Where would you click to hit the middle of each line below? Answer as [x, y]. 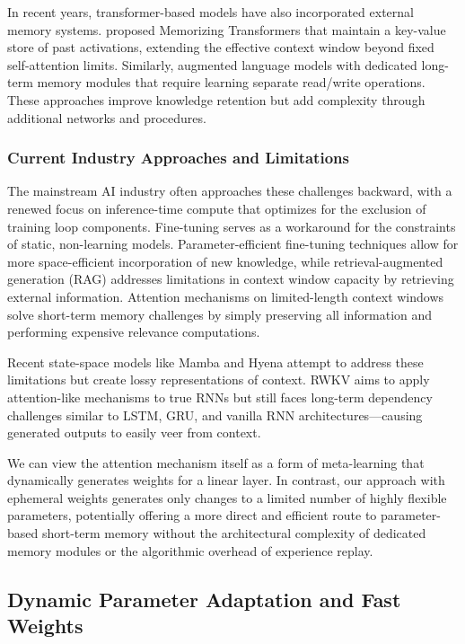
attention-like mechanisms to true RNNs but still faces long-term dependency [220, 397]
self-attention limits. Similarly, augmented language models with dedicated [212, 64]
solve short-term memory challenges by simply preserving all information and [220, 314]
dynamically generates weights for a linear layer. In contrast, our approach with [226, 480]
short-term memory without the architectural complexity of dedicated [234, 533]
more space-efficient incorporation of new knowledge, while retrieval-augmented [225, 261]
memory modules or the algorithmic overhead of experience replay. [190, 550]
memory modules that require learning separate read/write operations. [231, 82]
